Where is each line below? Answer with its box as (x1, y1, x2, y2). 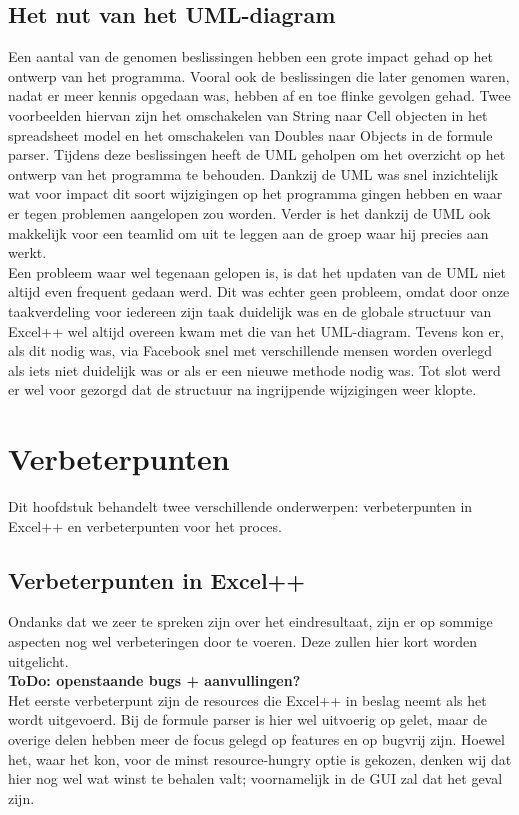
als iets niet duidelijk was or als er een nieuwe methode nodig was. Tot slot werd (8, 359, 501, 380)
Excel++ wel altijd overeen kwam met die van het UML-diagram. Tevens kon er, (8, 320, 504, 341)
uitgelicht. (8, 650, 69, 671)
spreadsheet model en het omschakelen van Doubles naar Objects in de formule (8, 124, 493, 145)
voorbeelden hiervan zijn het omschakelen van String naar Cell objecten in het (8, 104, 488, 125)
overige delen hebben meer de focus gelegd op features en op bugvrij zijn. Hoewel (8, 728, 505, 749)
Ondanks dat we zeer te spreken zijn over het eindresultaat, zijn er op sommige (8, 611, 493, 632)
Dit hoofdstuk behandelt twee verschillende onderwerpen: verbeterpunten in (8, 496, 473, 517)
